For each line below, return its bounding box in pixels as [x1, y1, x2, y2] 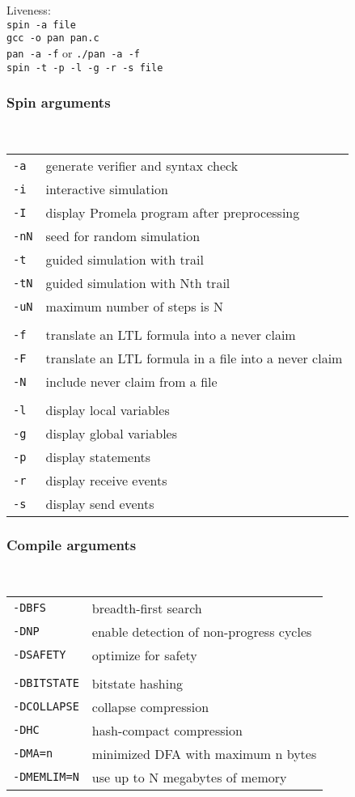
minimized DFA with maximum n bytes [91, 744, 317, 763]
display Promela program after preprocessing [45, 203, 300, 223]
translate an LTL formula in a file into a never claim [45, 349, 343, 368]
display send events [45, 494, 154, 514]
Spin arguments [6, 92, 111, 112]
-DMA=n [13, 747, 53, 761]
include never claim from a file [45, 372, 218, 392]
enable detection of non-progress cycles [91, 621, 312, 641]
